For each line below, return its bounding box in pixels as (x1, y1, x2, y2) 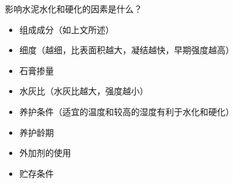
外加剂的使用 (19, 146, 71, 159)
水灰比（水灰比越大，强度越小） (19, 84, 148, 97)
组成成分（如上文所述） (19, 23, 114, 35)
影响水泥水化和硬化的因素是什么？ (5, 2, 142, 15)
